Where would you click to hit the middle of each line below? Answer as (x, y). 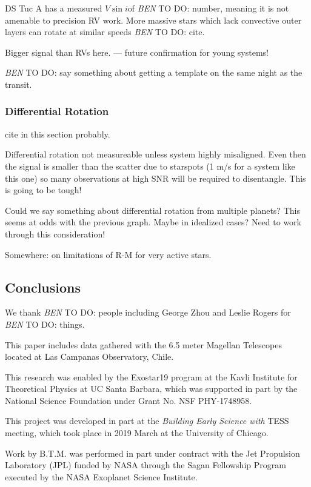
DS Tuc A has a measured (54, 8)
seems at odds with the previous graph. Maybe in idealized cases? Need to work (153, 222)
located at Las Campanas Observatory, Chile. (89, 356)
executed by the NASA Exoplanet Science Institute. (101, 476)
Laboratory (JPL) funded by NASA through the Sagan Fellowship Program (145, 465)
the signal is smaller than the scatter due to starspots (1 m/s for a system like (150, 166)
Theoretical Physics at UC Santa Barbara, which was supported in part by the (151, 389)
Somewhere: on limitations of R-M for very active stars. (108, 254)
